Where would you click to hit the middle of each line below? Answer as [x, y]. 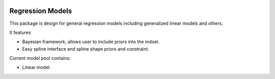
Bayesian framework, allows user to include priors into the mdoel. [91, 42]
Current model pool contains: [40, 58]
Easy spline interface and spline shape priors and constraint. [86, 49]
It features [20, 32]
